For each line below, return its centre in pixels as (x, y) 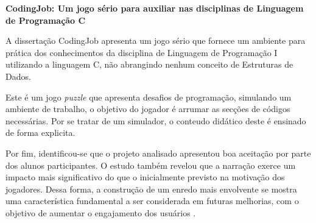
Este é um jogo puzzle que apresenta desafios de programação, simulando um (149, 97)
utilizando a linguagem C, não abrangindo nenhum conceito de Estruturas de (149, 64)
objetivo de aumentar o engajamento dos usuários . (101, 212)
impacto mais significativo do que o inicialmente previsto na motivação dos (145, 177)
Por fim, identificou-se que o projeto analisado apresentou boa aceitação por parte (158, 153)
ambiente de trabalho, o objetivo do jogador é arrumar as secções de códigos (148, 109)
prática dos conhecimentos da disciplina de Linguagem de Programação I (142, 52)
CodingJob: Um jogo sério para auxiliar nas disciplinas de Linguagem (155, 8)
